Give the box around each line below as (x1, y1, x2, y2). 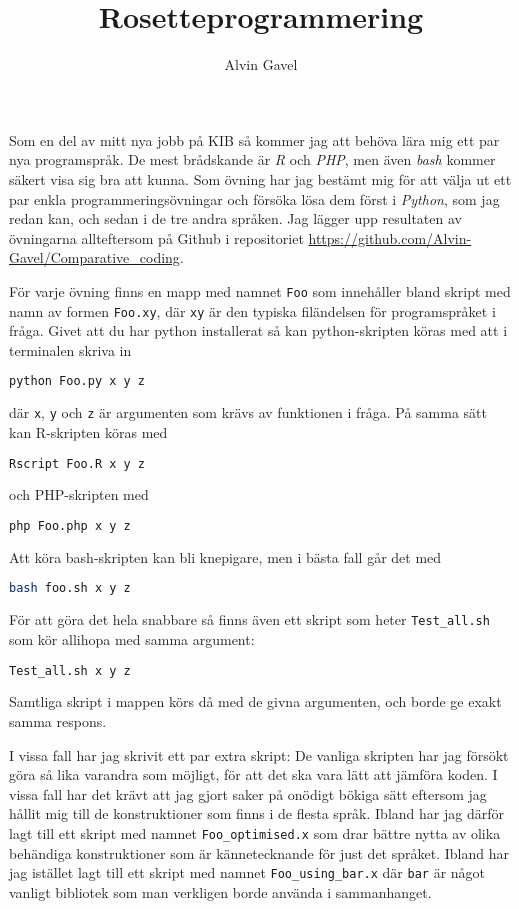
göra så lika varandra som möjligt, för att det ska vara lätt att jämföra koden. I (9, 764, 498, 785)
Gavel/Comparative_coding (9, 247, 180, 268)
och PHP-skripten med (9, 484, 149, 505)
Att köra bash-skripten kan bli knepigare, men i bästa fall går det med (9, 546, 442, 567)
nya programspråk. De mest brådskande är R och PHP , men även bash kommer (9, 149, 496, 170)
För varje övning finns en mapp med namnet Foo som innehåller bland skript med (9, 280, 511, 301)
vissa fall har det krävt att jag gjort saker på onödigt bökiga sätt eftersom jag (9, 783, 487, 804)
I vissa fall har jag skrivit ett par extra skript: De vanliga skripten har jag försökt (9, 744, 509, 765)
